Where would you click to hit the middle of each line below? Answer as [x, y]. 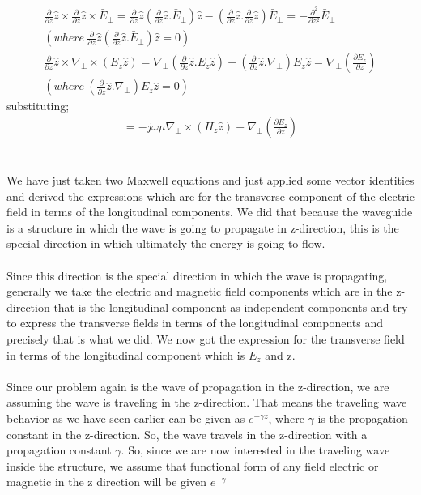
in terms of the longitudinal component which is [126, 354]
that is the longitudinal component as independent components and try [231, 307]
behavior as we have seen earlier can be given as [126, 418]
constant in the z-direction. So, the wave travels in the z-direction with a [187, 434]
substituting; [38, 106]
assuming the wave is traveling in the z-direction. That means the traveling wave [207, 402]
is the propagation [363, 418]
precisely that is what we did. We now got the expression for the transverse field [206, 338]
